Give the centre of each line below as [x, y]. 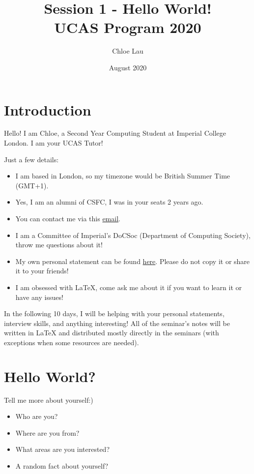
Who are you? [37, 416]
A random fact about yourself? [62, 466]
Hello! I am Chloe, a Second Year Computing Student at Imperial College [115, 133]
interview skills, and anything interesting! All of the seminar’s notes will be [117, 323]
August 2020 [128, 67]
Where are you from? [47, 432]
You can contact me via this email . [68, 218]
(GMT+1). [32, 185]
